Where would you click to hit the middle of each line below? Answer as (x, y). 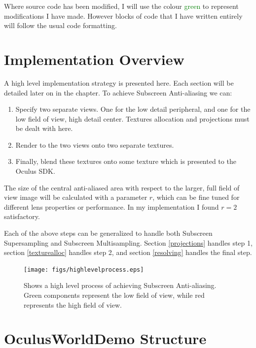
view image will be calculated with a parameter (76, 197)
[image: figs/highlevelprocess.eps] (84, 269)
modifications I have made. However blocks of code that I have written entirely (123, 16)
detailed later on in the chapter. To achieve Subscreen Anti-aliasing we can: (118, 92)
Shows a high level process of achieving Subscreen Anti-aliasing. (120, 285)
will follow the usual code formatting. (60, 25)
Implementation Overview (94, 59)
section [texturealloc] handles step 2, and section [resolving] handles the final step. (128, 252)
